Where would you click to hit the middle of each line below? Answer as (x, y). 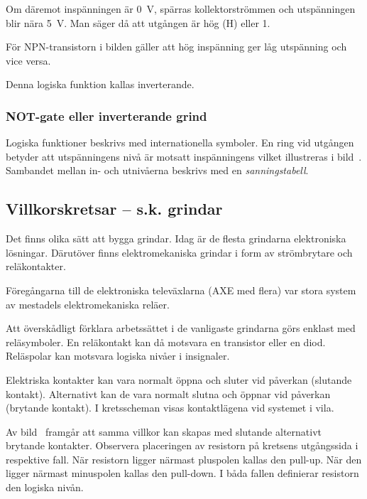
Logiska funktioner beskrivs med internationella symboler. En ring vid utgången (180, 143)
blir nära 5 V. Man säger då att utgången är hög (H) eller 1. (138, 22)
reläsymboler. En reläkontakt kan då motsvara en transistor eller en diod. (166, 342)
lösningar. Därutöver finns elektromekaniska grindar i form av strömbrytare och (179, 252)
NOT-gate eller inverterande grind (106, 116)
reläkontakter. (36, 266)
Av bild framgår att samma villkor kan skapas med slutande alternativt (164, 431)
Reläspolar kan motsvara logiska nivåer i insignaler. (118, 356)
